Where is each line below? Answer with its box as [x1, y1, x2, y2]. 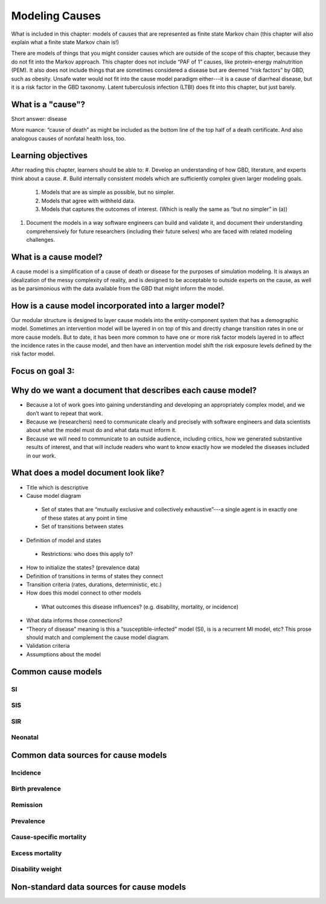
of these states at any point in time [41, 514, 128, 521]
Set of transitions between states [41, 523, 124, 530]
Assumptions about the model [26, 650, 101, 658]
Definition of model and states [26, 537, 101, 544]
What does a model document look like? [11, 468, 165, 478]
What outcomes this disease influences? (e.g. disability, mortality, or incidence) [41, 603, 238, 610]
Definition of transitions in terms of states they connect [26, 572, 164, 580]
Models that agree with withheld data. [41, 197, 136, 204]
